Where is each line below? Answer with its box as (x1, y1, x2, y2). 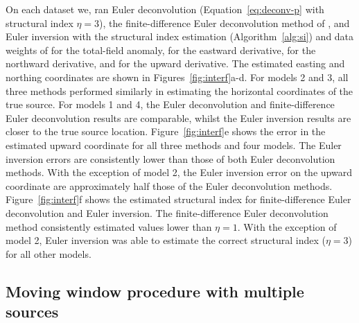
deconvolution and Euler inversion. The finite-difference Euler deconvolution (6, 205, 329, 220)
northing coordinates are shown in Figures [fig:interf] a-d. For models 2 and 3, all (6, 69, 349, 84)
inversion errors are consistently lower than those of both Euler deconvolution (6, 151, 335, 166)
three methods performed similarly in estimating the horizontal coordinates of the (6, 83, 353, 98)
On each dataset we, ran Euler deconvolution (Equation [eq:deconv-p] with (6, 2, 324, 16)
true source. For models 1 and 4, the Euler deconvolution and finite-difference (6, 97, 335, 112)
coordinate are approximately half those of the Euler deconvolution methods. (6, 178, 333, 193)
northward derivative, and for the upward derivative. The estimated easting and (6, 56, 345, 71)
